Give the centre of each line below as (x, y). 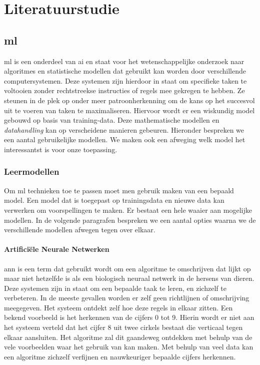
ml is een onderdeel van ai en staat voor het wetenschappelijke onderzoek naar (124, 61)
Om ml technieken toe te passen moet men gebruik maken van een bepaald (119, 190)
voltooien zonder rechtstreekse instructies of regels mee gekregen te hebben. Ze (124, 90)
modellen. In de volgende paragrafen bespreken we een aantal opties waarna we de (130, 220)
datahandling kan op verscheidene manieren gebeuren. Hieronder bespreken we (124, 129)
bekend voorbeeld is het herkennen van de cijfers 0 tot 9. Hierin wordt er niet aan (129, 317)
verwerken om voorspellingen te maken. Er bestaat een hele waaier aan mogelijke (128, 210)
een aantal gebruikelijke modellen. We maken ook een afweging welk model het (125, 139)
